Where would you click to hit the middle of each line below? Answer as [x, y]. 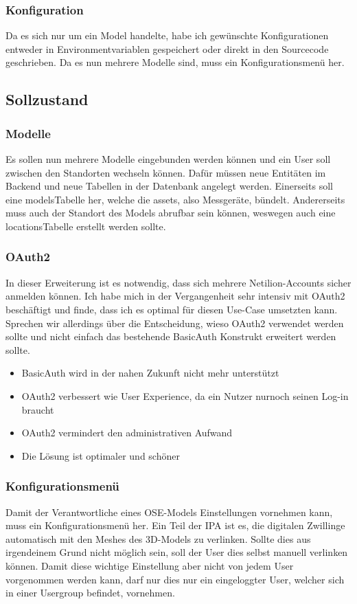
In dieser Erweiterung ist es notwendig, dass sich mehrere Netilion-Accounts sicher [178, 282]
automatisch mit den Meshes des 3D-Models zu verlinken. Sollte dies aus [158, 538]
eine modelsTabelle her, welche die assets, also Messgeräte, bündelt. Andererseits [175, 199]
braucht [38, 409]
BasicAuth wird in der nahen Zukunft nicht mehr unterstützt [150, 373]
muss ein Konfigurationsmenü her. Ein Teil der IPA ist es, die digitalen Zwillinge [175, 525]
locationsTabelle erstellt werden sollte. [86, 226]
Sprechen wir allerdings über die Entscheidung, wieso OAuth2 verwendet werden [175, 323]
